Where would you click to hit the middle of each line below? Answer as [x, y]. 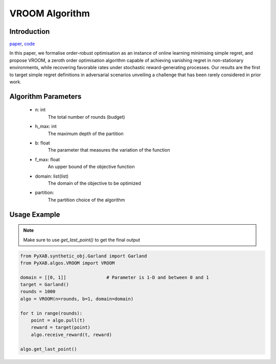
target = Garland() [44, 285]
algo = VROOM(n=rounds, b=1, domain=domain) [77, 299]
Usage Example [35, 214]
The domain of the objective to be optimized [95, 183]
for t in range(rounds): [51, 313]
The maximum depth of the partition [86, 134]
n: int [40, 110]
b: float [43, 143]
